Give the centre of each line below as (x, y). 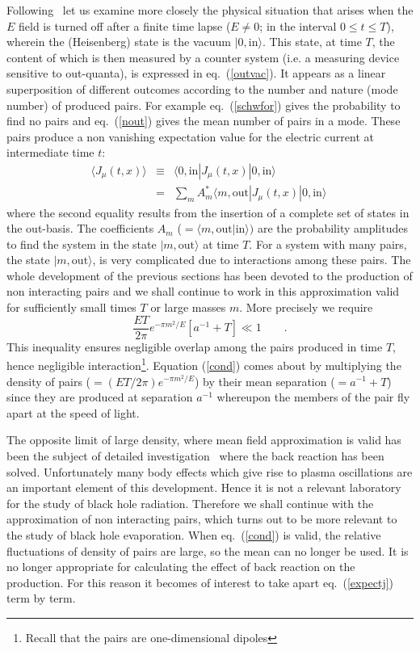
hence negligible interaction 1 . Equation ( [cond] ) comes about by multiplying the (204, 364)
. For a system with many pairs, (328, 244)
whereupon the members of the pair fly (313, 397)
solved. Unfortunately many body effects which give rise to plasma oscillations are (210, 471)
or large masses (188, 307)
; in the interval (298, 25)
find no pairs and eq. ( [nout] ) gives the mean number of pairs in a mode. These (204, 121)
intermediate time (50, 152)
